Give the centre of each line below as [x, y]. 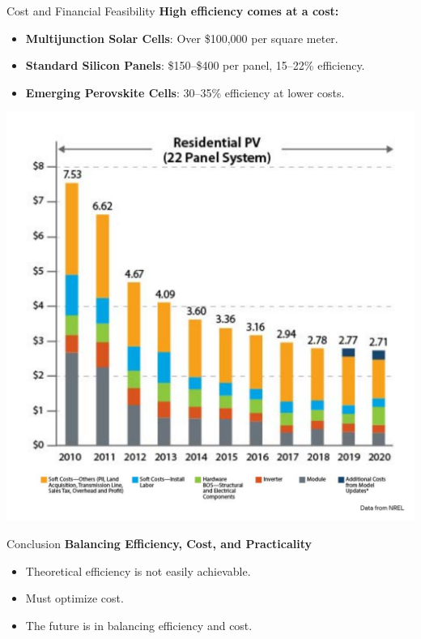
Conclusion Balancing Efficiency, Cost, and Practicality [159, 543]
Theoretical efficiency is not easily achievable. [138, 570]
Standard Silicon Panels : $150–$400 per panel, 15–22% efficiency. [195, 65]
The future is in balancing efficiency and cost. [139, 625]
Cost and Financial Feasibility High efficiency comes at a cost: [173, 11]
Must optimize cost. [74, 598]
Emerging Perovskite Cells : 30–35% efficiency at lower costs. [185, 92]
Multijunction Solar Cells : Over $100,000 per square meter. [182, 38]
